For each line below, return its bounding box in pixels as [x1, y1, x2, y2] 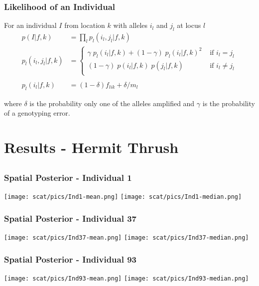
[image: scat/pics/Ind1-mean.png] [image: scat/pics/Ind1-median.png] [4, 193, 242, 201]
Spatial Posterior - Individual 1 [4, 171, 132, 183]
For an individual [4, 20, 57, 30]
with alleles [113, 20, 148, 30]
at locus [177, 20, 201, 30]
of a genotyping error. [4, 108, 70, 118]
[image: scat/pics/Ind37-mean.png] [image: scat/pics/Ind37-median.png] [4, 234, 249, 241]
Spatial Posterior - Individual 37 [4, 212, 137, 224]
